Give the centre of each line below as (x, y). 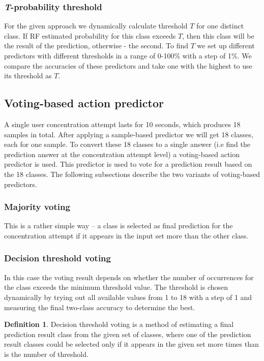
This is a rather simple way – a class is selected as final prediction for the (119, 225)
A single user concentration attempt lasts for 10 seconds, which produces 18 (122, 124)
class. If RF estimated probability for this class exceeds (90, 35)
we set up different (226, 46)
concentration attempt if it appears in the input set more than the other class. (126, 235)
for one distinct (220, 26)
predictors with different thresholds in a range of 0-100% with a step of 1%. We (128, 55)
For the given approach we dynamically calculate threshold (96, 26)
